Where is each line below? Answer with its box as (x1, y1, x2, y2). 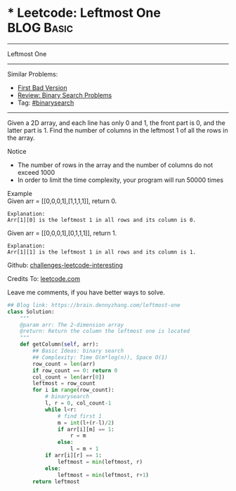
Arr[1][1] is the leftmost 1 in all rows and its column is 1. (7, 248, 197, 256)
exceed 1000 (17, 168, 55, 176)
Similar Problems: (7, 70, 58, 78)
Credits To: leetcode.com (7, 274, 81, 282)
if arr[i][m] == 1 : (57, 426, 114, 433)
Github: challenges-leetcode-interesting (7, 261, 123, 269)
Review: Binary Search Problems (17, 91, 112, 99)
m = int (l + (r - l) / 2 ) (57, 419, 114, 426)
